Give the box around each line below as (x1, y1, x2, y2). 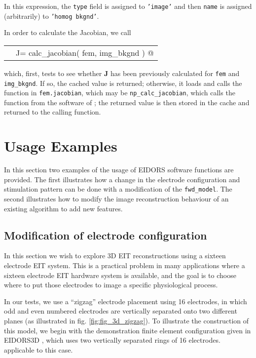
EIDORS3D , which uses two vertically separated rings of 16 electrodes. (4, 335, 220, 345)
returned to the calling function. (4, 107, 101, 117)
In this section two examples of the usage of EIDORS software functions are (4, 164, 234, 175)
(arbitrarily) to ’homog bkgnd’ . (4, 10, 99, 21)
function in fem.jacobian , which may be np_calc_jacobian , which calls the (4, 87, 235, 98)
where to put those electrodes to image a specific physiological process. (4, 279, 218, 290)
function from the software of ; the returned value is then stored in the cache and (4, 97, 250, 107)
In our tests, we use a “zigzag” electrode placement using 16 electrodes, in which (4, 296, 247, 306)
